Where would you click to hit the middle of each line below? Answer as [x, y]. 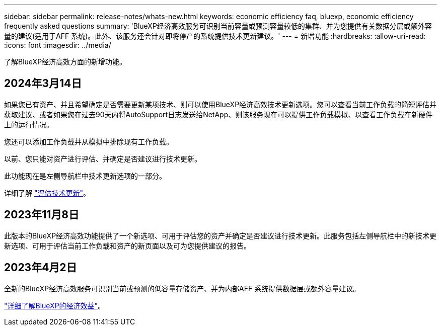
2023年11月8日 [42, 215]
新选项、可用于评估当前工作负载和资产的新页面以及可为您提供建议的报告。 [127, 245]
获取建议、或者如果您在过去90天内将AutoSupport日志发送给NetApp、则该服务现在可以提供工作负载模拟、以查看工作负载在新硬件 [218, 114]
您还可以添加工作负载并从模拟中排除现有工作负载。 [89, 141]
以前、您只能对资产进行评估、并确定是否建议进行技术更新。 [103, 158]
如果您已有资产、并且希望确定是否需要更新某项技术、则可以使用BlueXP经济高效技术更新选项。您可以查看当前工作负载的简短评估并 [220, 104]
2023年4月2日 [41, 268]
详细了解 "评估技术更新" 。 [47, 193]
